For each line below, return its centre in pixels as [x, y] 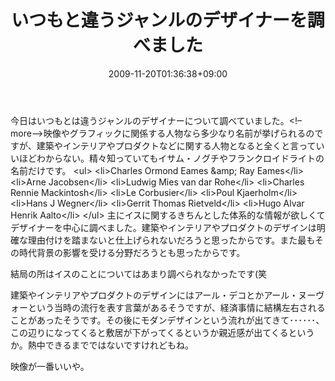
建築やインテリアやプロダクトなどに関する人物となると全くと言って [176, 145]
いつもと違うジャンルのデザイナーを [159, 20]
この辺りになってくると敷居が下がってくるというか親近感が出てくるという [162, 332]
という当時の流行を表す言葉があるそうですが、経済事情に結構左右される [176, 307]
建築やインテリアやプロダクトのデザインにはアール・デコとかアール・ [154, 295]
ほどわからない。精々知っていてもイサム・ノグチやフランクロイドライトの [171, 158]
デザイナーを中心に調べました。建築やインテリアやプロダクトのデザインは [163, 227]
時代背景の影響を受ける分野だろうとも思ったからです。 [132, 252]
